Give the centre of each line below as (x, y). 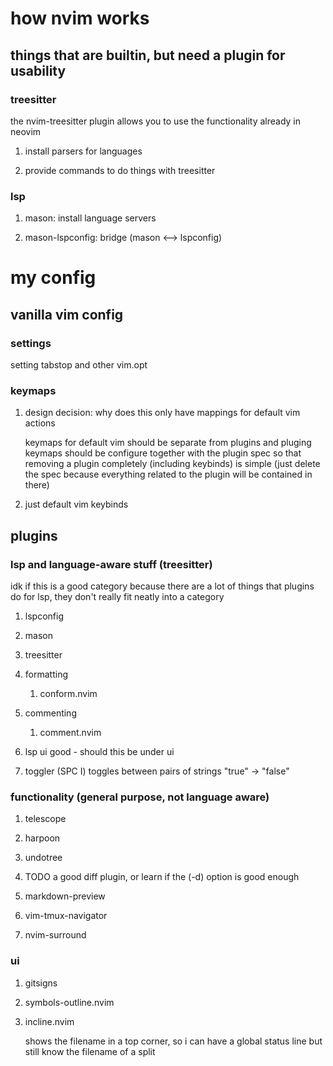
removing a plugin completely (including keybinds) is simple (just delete (172, 464)
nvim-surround (55, 935)
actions (40, 423)
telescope (45, 819)
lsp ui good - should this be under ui (99, 752)
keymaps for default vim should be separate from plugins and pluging (168, 443)
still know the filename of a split (90, 1051)
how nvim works (80, 18)
